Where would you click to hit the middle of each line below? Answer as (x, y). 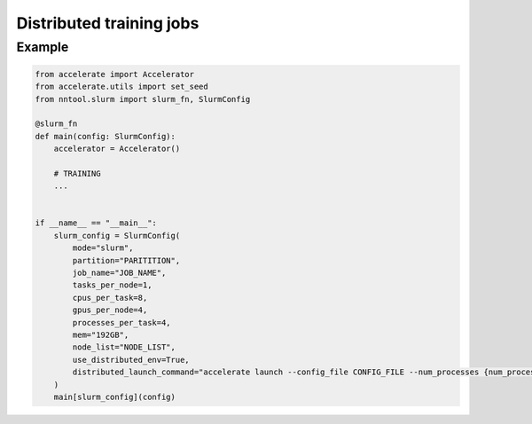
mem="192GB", (101, 335)
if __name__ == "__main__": (96, 223)
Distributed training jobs (108, 23)
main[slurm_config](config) (115, 397)
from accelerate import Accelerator (115, 74)
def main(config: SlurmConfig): (106, 136)
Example (43, 47)
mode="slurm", (103, 248)
